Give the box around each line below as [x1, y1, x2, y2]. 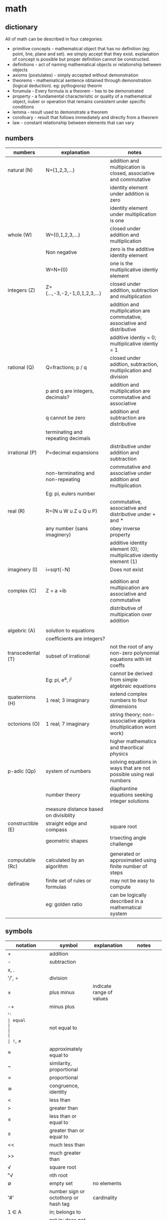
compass [45, 826, 68, 833]
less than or [49, 1112, 77, 1119]
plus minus [49, 989, 75, 996]
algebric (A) [7, 627, 36, 634]
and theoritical [110, 744, 144, 751]
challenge [110, 840, 133, 847]
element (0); [110, 546, 139, 553]
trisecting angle [110, 834, 147, 841]
